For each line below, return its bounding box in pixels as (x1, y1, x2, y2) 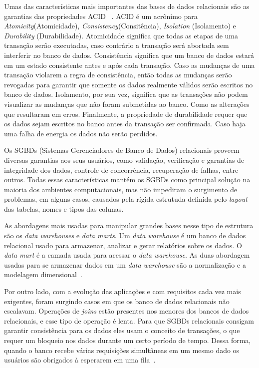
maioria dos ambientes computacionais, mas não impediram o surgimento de (4, 184, 238, 194)
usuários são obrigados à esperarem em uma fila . (4, 355, 156, 365)
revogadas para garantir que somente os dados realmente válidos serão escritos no (4, 79, 253, 89)
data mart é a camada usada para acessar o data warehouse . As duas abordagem (4, 250, 250, 260)
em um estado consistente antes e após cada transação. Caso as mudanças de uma (4, 59, 255, 70)
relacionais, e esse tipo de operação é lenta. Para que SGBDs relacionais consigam (4, 315, 254, 326)
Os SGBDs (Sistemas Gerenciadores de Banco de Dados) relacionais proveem (4, 145, 240, 155)
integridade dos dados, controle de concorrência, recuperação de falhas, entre (4, 164, 239, 175)
